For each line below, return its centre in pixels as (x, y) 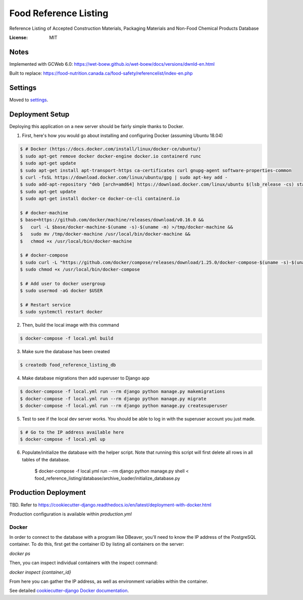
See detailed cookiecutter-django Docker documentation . (69, 591)
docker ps (20, 553)
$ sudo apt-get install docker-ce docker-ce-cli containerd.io (100, 199)
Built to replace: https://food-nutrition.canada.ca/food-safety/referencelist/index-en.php (101, 73)
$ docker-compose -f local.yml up (63, 439)
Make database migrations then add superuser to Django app (86, 378)
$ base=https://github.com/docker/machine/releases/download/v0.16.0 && (112, 220)
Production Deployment (47, 492)
